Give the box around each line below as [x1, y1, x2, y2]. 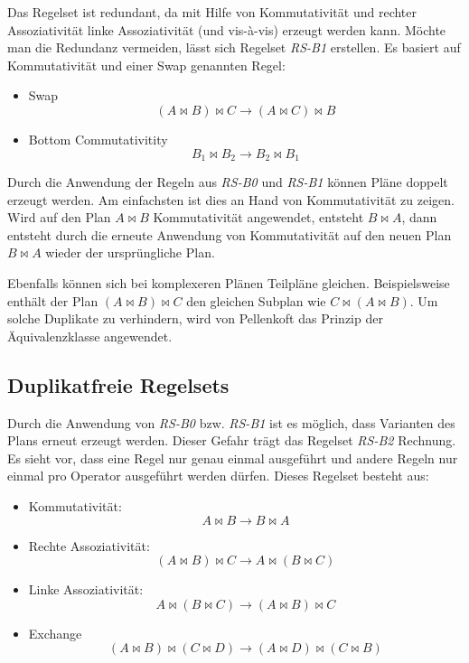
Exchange [28, 623, 82, 642]
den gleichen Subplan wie [186, 291, 326, 310]
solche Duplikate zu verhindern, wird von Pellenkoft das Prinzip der [7, 309, 383, 328]
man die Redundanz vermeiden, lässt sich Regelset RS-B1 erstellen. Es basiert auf [7, 38, 461, 57]
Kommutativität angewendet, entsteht [153, 208, 364, 227]
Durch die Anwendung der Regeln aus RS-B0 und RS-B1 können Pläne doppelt [7, 173, 448, 191]
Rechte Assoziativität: [28, 536, 150, 555]
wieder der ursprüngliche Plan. [45, 243, 215, 262]
